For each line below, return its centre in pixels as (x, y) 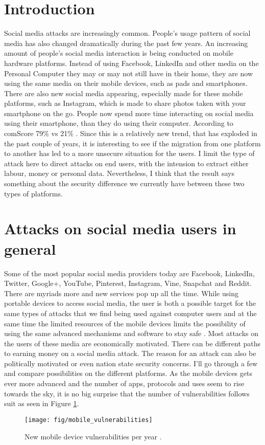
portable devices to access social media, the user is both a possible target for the (130, 303)
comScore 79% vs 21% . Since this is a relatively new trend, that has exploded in (131, 133)
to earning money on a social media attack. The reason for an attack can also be (130, 353)
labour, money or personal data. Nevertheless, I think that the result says (119, 173)
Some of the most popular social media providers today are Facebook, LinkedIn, (129, 273)
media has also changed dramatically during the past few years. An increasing (126, 43)
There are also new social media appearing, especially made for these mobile (124, 93)
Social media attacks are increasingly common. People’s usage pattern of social (127, 33)
